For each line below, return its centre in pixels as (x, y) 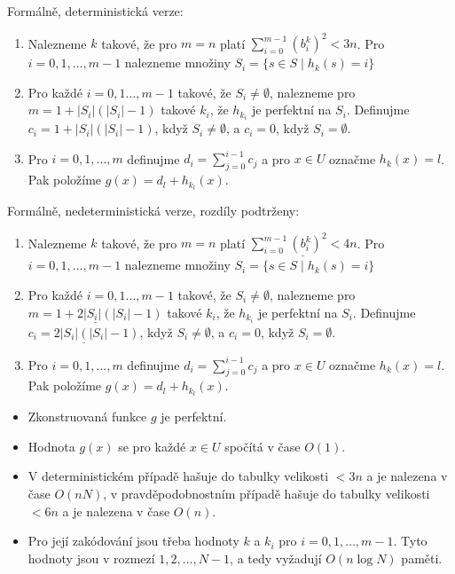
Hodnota (51, 446)
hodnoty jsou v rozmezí (91, 558)
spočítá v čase (263, 446)
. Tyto (410, 541)
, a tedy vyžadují (276, 558)
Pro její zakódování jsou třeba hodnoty (133, 541)
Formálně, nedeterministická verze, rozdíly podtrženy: (153, 211)
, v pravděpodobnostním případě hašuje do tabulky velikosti (267, 493)
